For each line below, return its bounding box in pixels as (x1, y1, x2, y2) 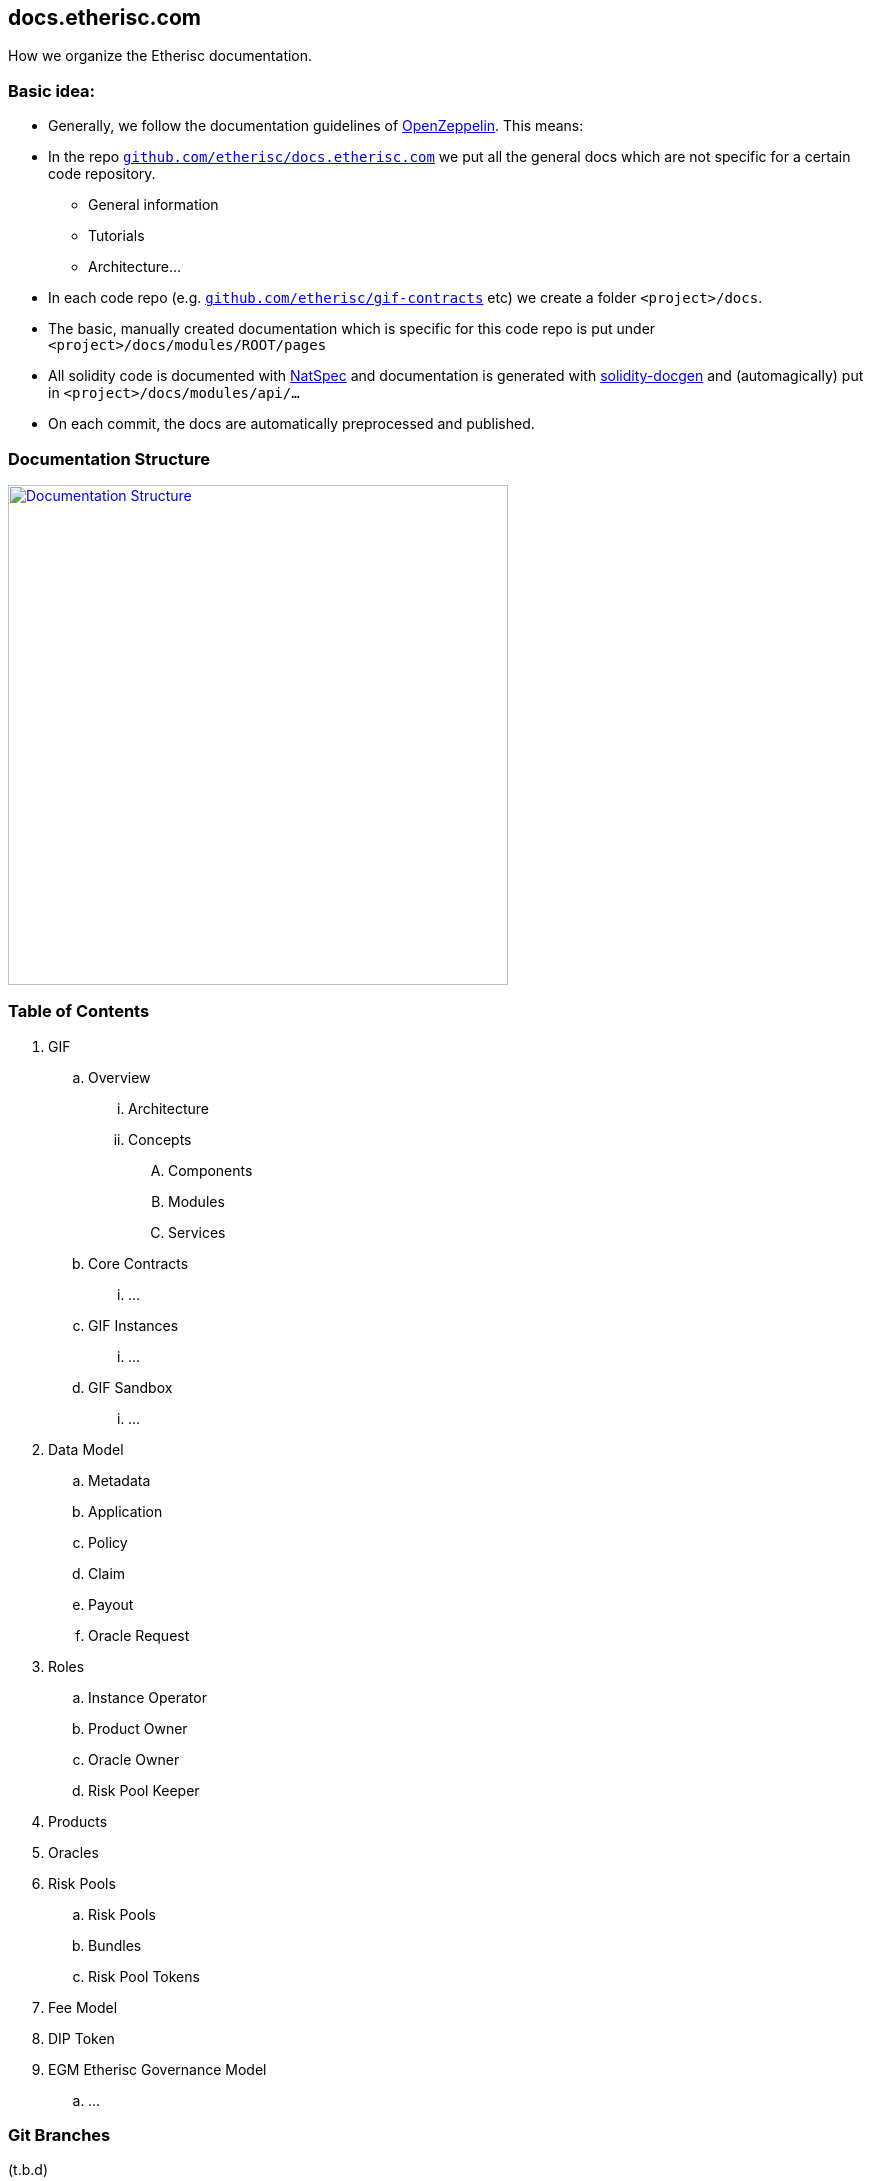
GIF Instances (88, 1316, 179, 1334)
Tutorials (88, 227, 145, 245)
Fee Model (48, 1998, 118, 2016)
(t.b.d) (8, 2161, 49, 2179)
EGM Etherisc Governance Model (48, 2060, 267, 2078)
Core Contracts (88, 1254, 189, 1272)
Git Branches (8, 2125, 111, 2146)
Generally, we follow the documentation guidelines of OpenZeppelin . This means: (48, 117, 584, 135)
